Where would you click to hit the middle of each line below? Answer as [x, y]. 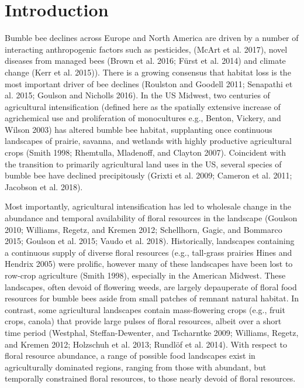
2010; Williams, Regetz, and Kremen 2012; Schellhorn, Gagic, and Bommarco [144, 229]
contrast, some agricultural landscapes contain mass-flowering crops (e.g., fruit [145, 309]
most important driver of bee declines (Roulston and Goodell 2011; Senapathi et [149, 83]
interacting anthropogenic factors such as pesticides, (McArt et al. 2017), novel [146, 49]
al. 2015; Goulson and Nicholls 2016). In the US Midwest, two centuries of [137, 95]
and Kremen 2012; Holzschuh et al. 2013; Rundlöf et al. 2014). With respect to [146, 344]
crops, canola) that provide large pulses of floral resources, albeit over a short [143, 321]
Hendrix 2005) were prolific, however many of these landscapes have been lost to [149, 264]
